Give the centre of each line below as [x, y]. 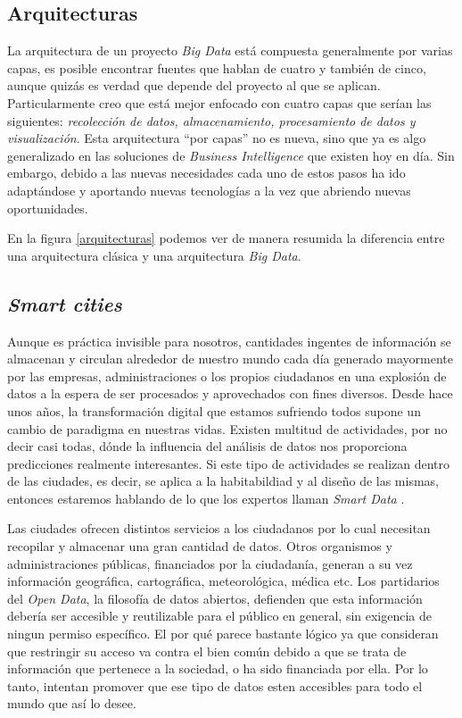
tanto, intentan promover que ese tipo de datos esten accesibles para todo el [215, 685]
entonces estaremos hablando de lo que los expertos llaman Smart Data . [206, 498]
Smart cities [65, 303]
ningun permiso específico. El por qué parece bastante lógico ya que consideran [223, 634]
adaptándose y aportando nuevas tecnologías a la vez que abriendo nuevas [209, 190]
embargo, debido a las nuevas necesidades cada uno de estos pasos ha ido [206, 173]
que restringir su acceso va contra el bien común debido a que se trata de [207, 651]
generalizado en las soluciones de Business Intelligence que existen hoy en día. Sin [231, 155]
